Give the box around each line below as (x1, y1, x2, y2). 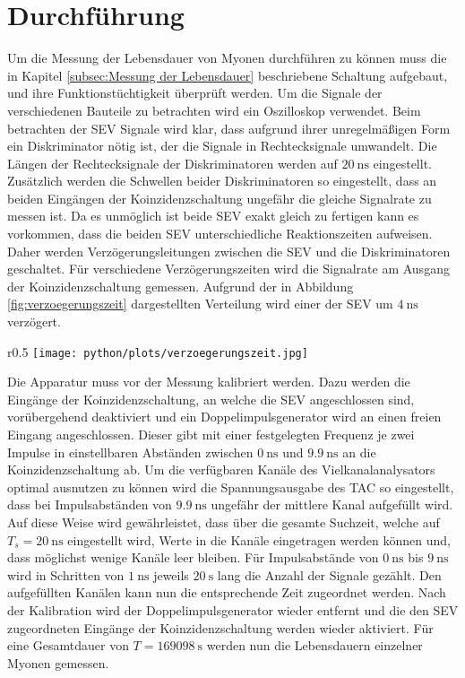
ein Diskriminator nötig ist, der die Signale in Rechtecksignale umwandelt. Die (7, 136, 437, 155)
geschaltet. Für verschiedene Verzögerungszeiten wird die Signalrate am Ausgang (7, 259, 450, 278)
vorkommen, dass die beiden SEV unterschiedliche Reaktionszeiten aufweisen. (7, 224, 433, 243)
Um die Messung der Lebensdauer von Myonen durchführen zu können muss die (7, 48, 447, 67)
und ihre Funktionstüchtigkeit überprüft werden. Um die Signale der (7, 83, 383, 102)
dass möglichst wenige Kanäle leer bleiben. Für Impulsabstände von (7, 548, 379, 567)
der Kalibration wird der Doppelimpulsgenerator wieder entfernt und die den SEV (7, 601, 459, 619)
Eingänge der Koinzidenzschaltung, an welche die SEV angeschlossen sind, (7, 389, 415, 408)
